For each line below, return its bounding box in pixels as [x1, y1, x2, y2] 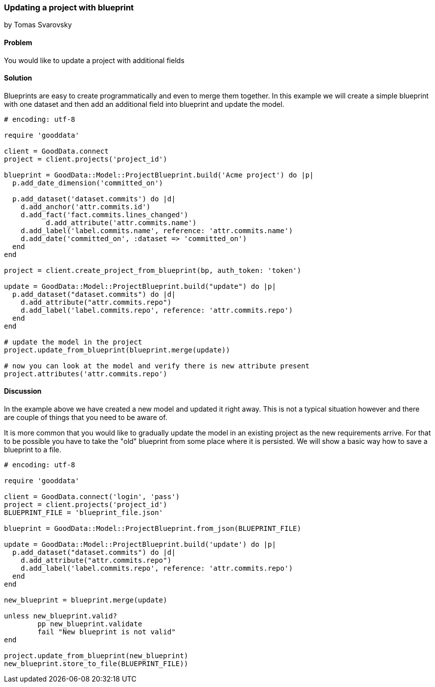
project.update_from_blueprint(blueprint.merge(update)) [4, 345, 230, 354]
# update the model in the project [4, 338, 143, 346]
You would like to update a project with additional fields [4, 56, 185, 65]
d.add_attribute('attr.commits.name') [46, 218, 197, 227]
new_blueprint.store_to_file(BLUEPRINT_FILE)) [4, 660, 188, 668]
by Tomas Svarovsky [4, 20, 72, 29]
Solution [4, 74, 32, 83]
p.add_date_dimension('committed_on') [12, 178, 163, 187]
